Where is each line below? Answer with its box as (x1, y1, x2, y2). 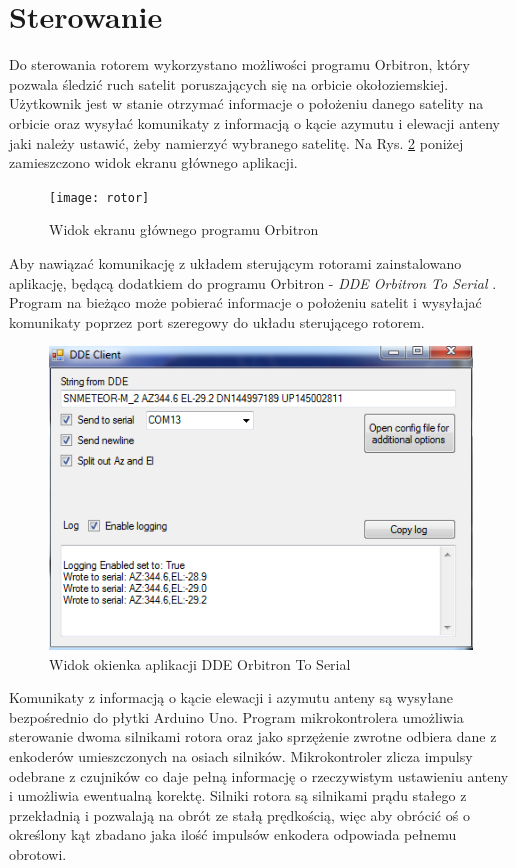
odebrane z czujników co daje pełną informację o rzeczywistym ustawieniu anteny (9, 765, 509, 786)
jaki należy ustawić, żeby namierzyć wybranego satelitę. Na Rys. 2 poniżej (9, 132, 464, 153)
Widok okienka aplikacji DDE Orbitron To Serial (49, 653, 351, 674)
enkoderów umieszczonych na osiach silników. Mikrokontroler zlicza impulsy (9, 746, 473, 767)
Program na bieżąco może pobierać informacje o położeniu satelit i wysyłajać (9, 292, 482, 313)
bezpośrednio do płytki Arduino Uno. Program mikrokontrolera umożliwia (9, 706, 464, 727)
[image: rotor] (49, 190, 150, 205)
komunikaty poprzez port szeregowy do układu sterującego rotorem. (9, 311, 425, 332)
